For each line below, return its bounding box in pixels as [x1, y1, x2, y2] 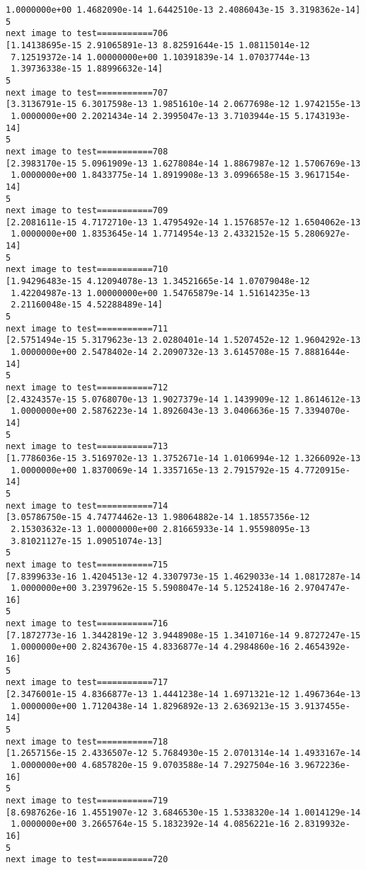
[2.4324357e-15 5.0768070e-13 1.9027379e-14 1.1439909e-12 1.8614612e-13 [6, 394, 361, 405]
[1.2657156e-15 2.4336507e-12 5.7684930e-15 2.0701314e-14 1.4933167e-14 [6, 748, 361, 759]
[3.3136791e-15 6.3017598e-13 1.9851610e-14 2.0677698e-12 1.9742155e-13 [6, 99, 361, 110]
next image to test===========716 [6, 618, 168, 629]
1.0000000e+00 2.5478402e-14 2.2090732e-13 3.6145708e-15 [11, 347, 290, 358]
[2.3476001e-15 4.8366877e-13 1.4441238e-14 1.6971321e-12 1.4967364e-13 [6, 689, 361, 700]
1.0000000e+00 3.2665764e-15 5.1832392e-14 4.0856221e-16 [11, 819, 290, 830]
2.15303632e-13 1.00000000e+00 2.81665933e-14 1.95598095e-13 [11, 524, 310, 534]
